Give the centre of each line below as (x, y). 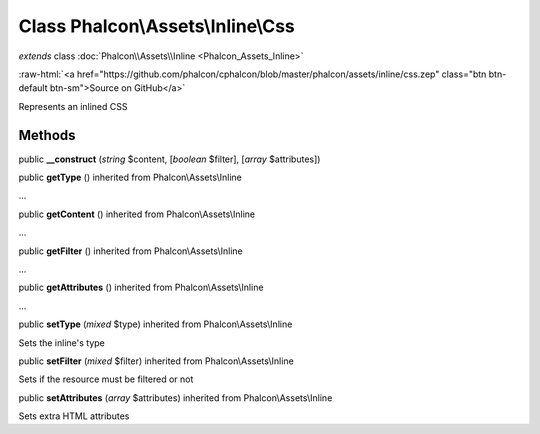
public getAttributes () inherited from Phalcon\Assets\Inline (141, 287)
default (33, 88)
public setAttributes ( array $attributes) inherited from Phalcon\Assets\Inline (175, 397)
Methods (47, 135)
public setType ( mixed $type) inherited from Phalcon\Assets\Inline (155, 324)
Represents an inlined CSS (73, 106)
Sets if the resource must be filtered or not (106, 379)
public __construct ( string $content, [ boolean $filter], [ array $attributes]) (169, 159)
